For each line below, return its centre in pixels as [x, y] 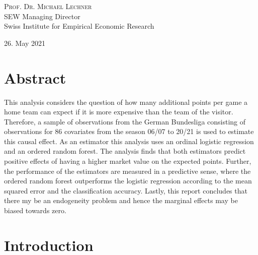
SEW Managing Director [42, 16]
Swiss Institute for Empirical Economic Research [79, 26]
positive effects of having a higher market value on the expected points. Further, [128, 161]
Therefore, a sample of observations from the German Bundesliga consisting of [125, 121]
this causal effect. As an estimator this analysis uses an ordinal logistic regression [129, 141]
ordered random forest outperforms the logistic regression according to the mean [128, 181]
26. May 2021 [25, 43]
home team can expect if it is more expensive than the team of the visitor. [119, 112]
